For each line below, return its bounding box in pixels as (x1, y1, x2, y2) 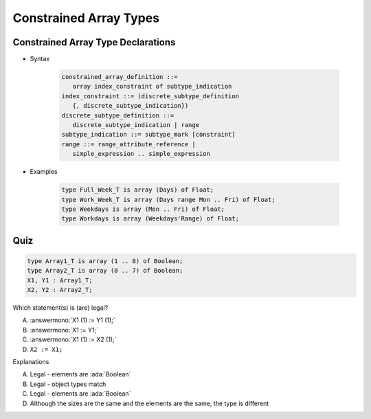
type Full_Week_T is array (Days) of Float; (61, 186, 214, 194)
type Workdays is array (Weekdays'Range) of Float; (61, 215, 240, 223)
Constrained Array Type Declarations (12, 36, 176, 48)
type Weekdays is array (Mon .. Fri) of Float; (61, 205, 225, 213)
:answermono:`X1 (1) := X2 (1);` (30, 335, 117, 343)
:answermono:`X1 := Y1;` (30, 326, 99, 334)
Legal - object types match (30, 380, 106, 388)
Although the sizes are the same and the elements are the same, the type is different (30, 399, 269, 407)
